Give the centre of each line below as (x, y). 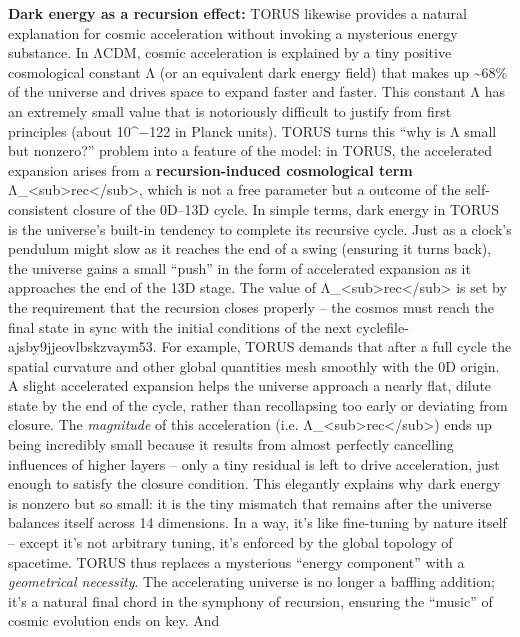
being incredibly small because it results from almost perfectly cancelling (231, 444)
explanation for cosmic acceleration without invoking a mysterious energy (233, 32)
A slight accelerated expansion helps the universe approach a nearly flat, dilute (250, 385)
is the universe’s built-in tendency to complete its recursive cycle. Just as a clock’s (260, 228)
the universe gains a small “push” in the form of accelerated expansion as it (239, 267)
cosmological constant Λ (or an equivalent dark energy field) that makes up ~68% (258, 71)
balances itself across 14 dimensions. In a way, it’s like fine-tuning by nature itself (257, 522)
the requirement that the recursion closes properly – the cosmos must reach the (251, 306)
